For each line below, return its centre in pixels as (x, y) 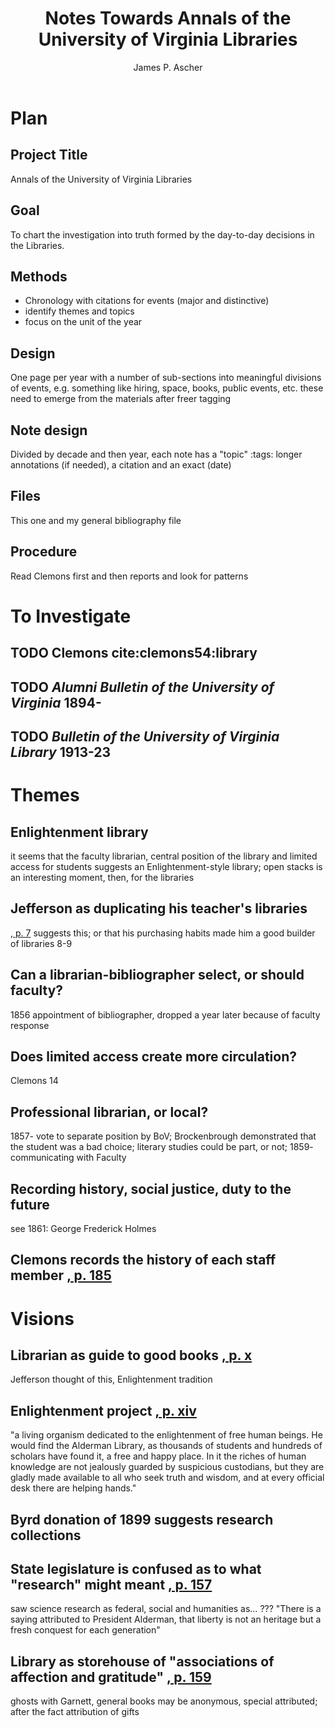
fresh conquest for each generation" (85, 1630)
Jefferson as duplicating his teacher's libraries (159, 908)
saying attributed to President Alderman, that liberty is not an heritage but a (166, 1619)
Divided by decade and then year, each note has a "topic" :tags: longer (156, 454)
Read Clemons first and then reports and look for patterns (129, 576)
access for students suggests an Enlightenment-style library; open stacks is (166, 866)
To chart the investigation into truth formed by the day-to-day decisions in (162, 234)
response (30, 1025)
